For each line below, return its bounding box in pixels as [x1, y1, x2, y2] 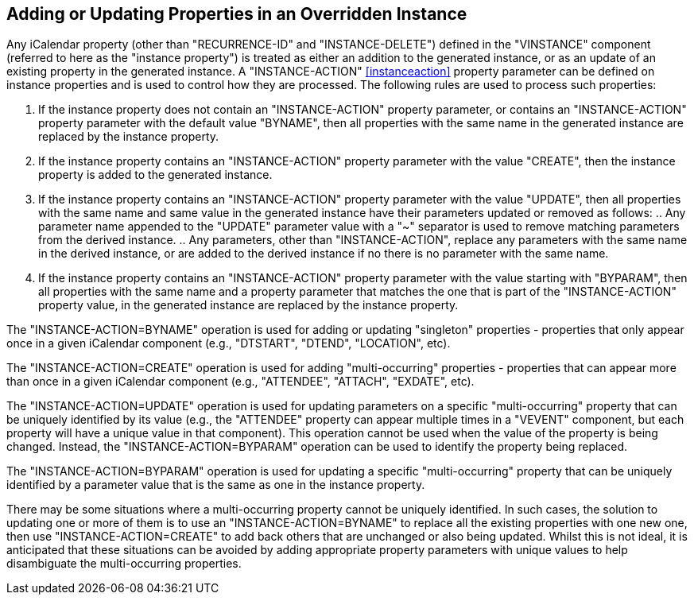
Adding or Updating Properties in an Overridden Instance [6, 4, 467, 24]
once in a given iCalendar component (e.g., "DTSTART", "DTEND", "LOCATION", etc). [6, 336, 451, 351]
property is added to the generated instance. [38, 168, 273, 182]
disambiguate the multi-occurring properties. [6, 556, 242, 571]
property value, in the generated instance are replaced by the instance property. [38, 298, 459, 312]
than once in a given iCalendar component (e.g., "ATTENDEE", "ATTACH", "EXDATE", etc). [6, 374, 475, 389]
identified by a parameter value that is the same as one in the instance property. [6, 478, 425, 492]
